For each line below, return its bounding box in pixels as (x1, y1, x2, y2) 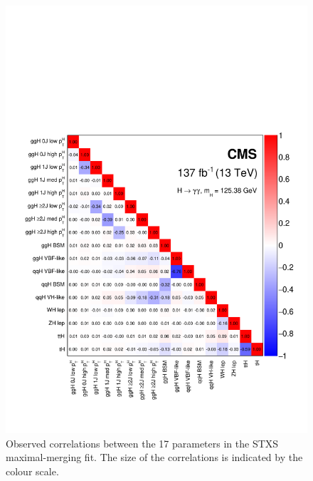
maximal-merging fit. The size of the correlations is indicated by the (6, 450, 303, 465)
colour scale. (6, 463, 59, 478)
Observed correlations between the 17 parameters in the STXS (6, 435, 279, 450)
